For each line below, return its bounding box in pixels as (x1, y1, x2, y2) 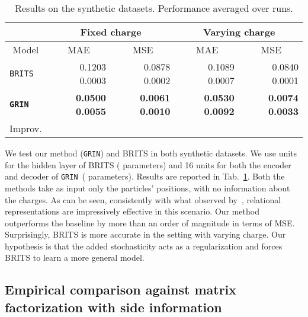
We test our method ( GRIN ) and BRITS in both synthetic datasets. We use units (5, 147, 297, 159)
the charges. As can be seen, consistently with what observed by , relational (5, 193, 281, 206)
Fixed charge (80, 25, 142, 39)
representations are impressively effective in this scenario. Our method (5, 205, 259, 217)
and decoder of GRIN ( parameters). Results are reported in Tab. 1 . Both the (5, 170, 285, 182)
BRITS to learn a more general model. (5, 251, 145, 264)
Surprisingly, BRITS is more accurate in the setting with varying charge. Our (5, 228, 286, 241)
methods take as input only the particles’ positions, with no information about (5, 181, 290, 194)
